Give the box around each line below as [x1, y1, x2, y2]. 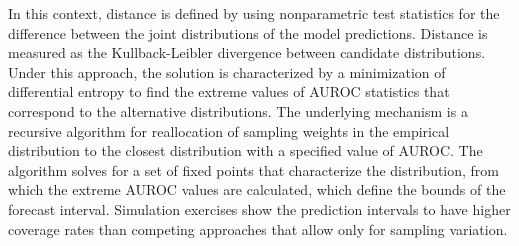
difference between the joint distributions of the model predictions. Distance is [8, 22, 488, 43]
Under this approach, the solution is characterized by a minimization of [8, 61, 446, 82]
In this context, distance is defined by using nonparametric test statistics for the [8, 3, 500, 23]
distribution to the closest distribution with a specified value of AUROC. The [8, 140, 483, 161]
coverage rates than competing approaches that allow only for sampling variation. [8, 218, 508, 239]
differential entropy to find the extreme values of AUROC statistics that [8, 81, 450, 102]
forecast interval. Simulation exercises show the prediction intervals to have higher [8, 198, 511, 219]
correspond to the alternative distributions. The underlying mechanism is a [8, 100, 468, 121]
